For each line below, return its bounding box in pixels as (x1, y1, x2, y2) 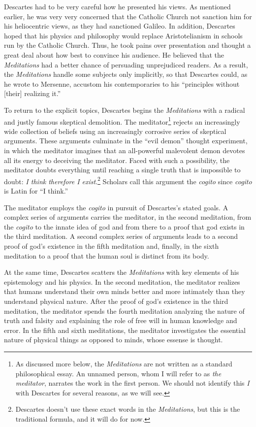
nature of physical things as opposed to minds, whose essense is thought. (4, 334, 223, 345)
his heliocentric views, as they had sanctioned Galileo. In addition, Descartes (4, 21, 235, 31)
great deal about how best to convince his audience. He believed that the (4, 49, 224, 60)
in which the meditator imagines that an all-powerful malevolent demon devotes (4, 145, 245, 155)
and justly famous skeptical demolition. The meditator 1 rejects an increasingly (4, 115, 240, 127)
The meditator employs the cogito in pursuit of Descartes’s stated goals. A (4, 202, 228, 212)
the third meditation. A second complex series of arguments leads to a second (4, 231, 238, 241)
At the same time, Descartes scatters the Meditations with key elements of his (4, 267, 239, 277)
